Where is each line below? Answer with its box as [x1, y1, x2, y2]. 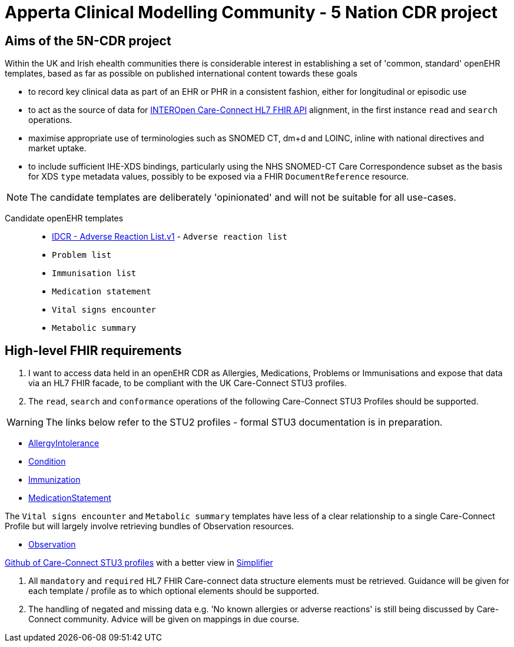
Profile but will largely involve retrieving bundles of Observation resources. [5, 521, 294, 532]
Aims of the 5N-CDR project [5, 33, 171, 48]
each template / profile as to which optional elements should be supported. [28, 586, 319, 596]
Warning [6, 416, 44, 429]
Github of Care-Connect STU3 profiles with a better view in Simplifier [5, 558, 273, 568]
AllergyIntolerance [28, 438, 100, 449]
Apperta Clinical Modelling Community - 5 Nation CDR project [5, 2, 498, 22]
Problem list [52, 250, 112, 260]
